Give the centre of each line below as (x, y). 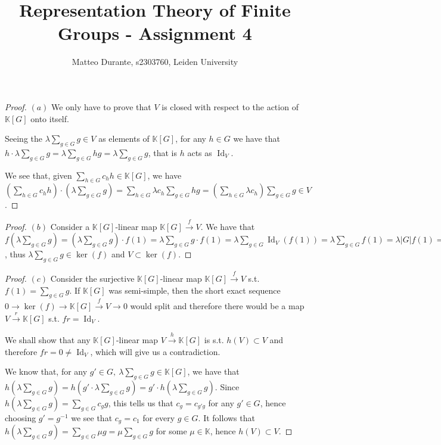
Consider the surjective (92, 278)
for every (159, 418)
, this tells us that (141, 403)
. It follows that (226, 418)
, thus (15, 254)
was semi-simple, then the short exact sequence (195, 290)
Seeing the (24, 139)
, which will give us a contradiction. (155, 351)
